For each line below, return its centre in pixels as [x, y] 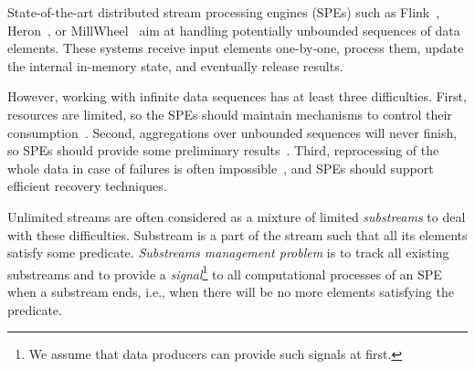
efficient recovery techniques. [87, 186]
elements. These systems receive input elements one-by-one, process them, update [236, 48]
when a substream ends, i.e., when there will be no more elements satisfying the [231, 291]
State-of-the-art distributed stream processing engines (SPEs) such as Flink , [224, 12]
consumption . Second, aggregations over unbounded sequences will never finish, [232, 132]
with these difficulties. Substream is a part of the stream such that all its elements [237, 234]
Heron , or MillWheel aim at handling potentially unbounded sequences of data [234, 30]
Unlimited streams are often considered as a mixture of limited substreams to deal [237, 216]
